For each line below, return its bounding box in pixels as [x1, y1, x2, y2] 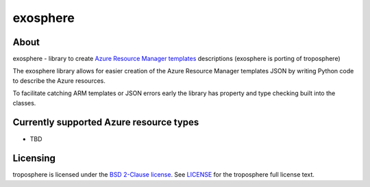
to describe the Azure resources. [12, 76, 106, 85]
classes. [12, 99, 36, 107]
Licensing [12, 153, 56, 164]
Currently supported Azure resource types [12, 116, 199, 128]
